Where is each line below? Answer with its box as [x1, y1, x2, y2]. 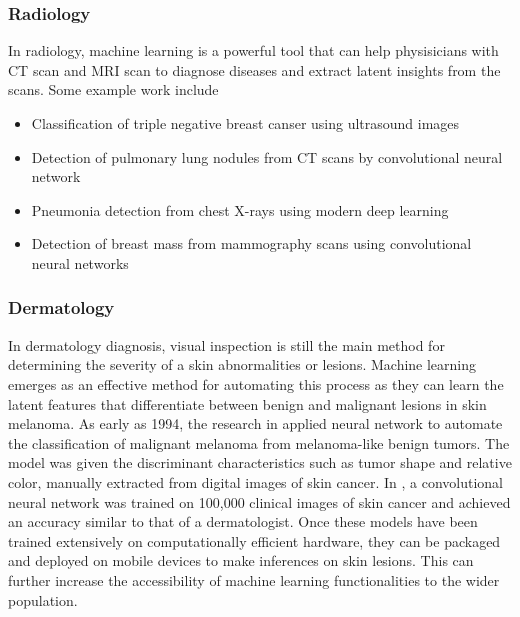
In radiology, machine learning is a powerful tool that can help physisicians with [8, 40, 499, 61]
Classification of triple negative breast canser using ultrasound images [31, 113, 460, 133]
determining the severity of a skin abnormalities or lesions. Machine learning [8, 354, 477, 375]
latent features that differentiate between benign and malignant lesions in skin [8, 393, 487, 414]
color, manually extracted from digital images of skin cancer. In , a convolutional [8, 471, 503, 492]
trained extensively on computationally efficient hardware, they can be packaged [8, 530, 501, 551]
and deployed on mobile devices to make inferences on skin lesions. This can [8, 550, 474, 571]
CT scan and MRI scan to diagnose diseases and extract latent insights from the [8, 59, 501, 80]
